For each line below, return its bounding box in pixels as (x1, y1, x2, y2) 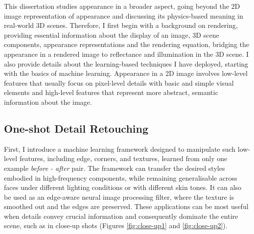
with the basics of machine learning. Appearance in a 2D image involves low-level (4, 68, 248, 78)
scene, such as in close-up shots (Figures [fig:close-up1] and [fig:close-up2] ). (4, 220, 228, 231)
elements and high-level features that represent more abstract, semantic (4, 87, 218, 97)
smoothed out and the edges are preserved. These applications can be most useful (4, 201, 249, 211)
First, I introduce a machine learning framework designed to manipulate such (4, 143, 236, 154)
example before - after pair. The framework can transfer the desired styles (4, 163, 225, 173)
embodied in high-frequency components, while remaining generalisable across (4, 172, 237, 183)
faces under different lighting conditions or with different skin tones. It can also (4, 182, 242, 192)
